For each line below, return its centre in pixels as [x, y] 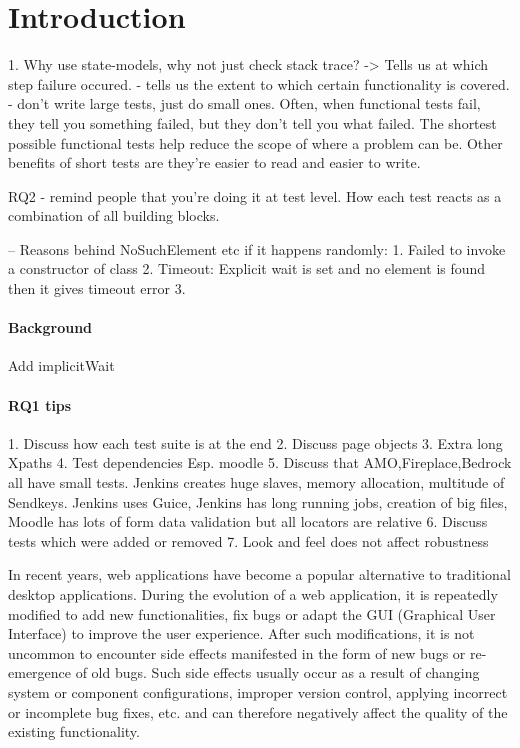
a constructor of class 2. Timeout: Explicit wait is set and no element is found [247, 268]
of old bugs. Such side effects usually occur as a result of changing [277, 672]
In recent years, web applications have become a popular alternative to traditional [259, 574]
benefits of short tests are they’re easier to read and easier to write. [214, 162]
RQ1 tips [40, 404]
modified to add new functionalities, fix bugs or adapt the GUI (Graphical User [252, 613]
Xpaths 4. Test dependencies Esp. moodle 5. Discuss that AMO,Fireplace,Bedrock [260, 462]
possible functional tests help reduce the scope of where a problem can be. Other [255, 142]
